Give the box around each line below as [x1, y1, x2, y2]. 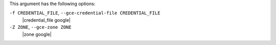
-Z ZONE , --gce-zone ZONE [9, 24, 72, 30]
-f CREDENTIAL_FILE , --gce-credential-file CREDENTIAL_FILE [9, 10, 160, 16]
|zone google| [22, 31, 52, 37]
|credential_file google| [22, 17, 71, 23]
